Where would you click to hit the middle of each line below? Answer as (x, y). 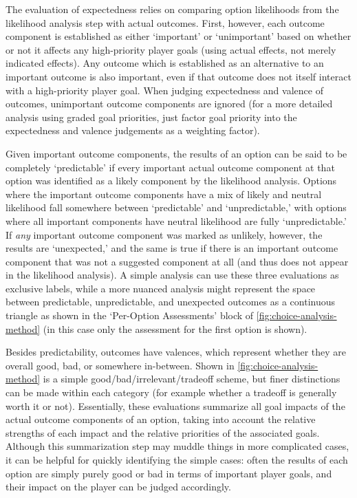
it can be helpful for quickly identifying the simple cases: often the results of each (177, 459)
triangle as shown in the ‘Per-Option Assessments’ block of (130, 315)
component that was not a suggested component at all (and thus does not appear (177, 261)
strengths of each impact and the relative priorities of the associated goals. (163, 432)
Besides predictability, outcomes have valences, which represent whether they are (176, 352)
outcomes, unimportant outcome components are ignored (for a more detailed (169, 104)
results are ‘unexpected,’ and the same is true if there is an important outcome (172, 248)
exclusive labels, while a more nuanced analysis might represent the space (161, 288)
